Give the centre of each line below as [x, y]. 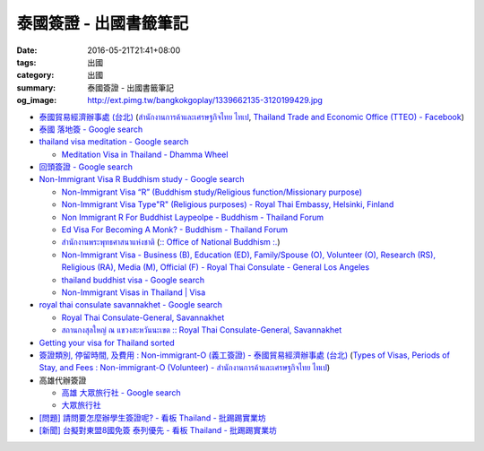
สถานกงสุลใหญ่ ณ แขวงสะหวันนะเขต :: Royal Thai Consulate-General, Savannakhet [202, 330]
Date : [27, 50]
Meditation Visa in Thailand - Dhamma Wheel [145, 154]
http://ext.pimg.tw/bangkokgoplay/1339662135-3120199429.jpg [205, 100]
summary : [36, 87]
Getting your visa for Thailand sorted [107, 343]
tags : [26, 62]
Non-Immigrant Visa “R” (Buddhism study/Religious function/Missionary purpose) [212, 192]
